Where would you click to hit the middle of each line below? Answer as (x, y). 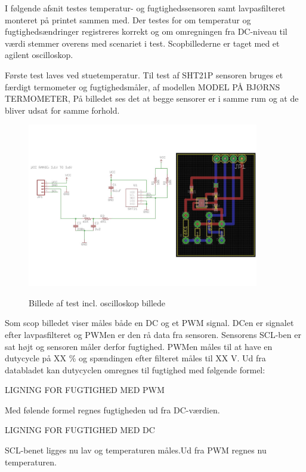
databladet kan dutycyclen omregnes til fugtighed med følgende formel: (135, 369)
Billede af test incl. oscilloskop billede (97, 302)
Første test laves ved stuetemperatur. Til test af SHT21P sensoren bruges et (144, 74)
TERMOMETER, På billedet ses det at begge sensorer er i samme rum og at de (152, 98)
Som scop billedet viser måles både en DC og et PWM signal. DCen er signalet (149, 323)
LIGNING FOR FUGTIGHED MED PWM (85, 390)
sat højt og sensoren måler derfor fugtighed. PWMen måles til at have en (139, 346)
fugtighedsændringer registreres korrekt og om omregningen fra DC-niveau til (146, 31)
